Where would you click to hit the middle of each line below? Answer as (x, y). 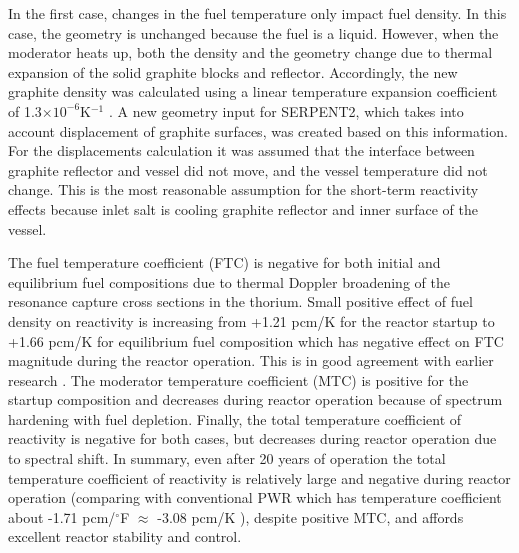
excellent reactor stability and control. (125, 536)
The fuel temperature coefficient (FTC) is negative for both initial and (224, 262)
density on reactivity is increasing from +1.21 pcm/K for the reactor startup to (251, 320)
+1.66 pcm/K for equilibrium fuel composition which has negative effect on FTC (256, 340)
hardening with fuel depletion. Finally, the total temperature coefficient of (235, 418)
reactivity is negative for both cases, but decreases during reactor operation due (252, 438)
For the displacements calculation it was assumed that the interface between (241, 150)
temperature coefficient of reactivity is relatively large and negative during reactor (259, 477)
